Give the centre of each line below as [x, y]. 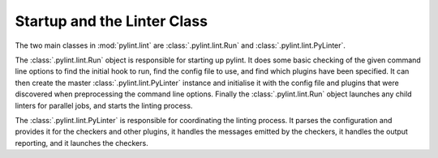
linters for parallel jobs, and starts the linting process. [104, 105]
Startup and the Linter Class [112, 21]
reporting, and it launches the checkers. [82, 143]
